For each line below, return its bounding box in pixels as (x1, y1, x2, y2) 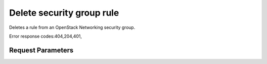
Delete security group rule (9, 7, 119, 18)
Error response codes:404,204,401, (9, 33, 82, 39)
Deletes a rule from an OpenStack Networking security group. (9, 24, 135, 30)
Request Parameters (9, 46, 74, 54)
